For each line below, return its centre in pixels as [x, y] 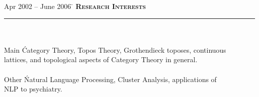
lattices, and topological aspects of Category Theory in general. [101, 59]
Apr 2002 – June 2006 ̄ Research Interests [75, 6]
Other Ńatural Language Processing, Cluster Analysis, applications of [110, 79]
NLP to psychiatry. [33, 89]
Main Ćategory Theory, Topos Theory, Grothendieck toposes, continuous [115, 49]
